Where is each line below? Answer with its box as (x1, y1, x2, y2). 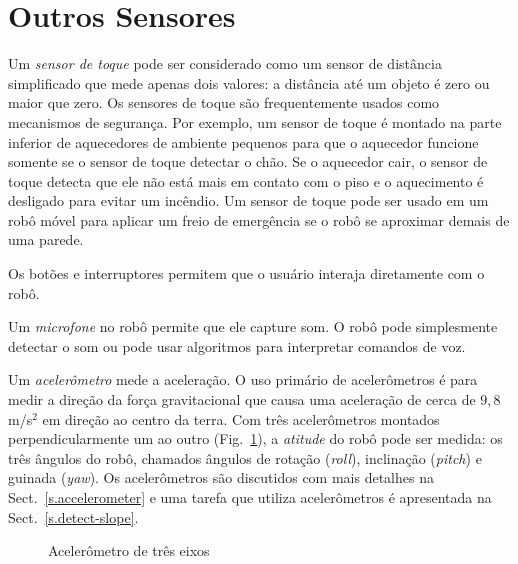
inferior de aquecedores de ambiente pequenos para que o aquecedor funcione (8, 131, 479, 152)
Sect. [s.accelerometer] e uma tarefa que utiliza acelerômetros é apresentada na (8, 487, 492, 507)
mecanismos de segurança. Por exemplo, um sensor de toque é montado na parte (8, 111, 502, 132)
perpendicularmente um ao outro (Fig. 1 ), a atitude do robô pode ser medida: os (8, 428, 503, 449)
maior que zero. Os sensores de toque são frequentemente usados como (8, 92, 440, 113)
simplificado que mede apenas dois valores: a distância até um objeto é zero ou (8, 72, 490, 93)
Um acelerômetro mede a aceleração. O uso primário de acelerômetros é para (8, 369, 478, 390)
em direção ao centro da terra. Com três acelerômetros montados (42, 408, 440, 429)
